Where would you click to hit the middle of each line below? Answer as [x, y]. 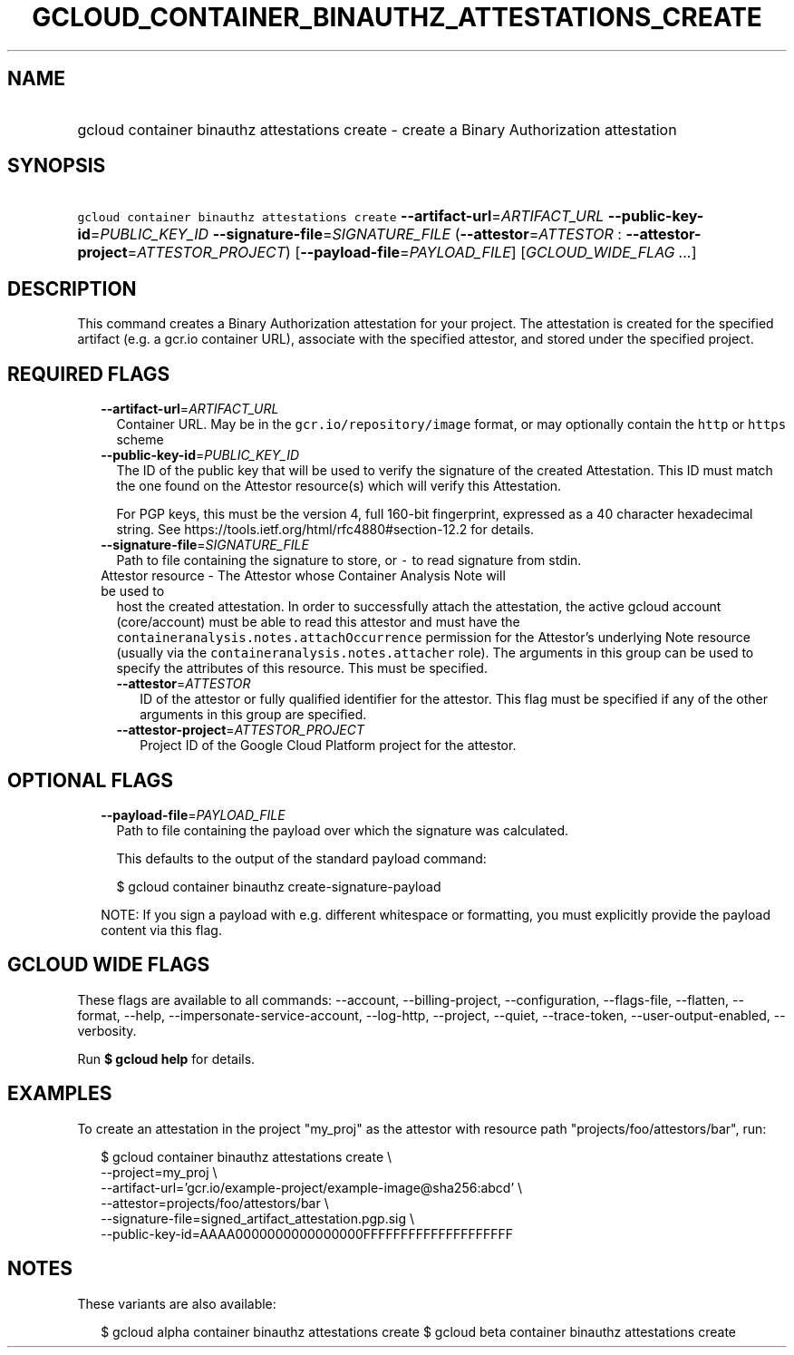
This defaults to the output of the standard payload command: [301, 858]
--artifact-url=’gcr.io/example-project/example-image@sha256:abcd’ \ [312, 1187]
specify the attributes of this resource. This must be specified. [302, 668]
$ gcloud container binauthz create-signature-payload [279, 886]
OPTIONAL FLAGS [90, 780]
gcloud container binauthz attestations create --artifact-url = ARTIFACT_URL [341, 216]
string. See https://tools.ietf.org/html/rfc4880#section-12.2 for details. [325, 530]
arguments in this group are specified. [253, 715]
